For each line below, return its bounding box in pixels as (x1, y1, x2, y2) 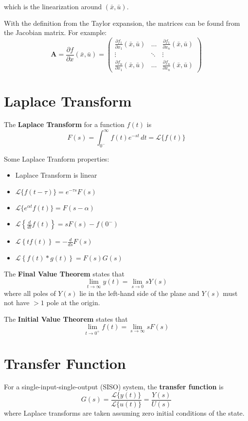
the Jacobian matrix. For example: (4, 27, 107, 37)
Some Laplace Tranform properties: (4, 153, 109, 164)
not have (4, 297, 30, 308)
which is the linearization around (4, 1, 102, 11)
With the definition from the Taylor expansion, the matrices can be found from (4, 18, 240, 28)
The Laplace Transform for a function (4, 119, 125, 129)
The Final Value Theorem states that (4, 268, 124, 278)
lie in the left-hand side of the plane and (79, 288, 199, 298)
